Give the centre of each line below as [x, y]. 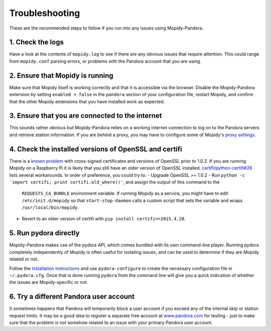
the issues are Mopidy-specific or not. [49, 282]
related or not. [24, 259]
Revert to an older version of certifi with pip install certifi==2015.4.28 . [104, 219]
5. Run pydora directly [44, 233]
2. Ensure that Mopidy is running [61, 75]
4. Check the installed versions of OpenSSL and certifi [96, 149]
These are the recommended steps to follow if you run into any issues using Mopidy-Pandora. [106, 28]
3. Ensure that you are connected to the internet [86, 116]
